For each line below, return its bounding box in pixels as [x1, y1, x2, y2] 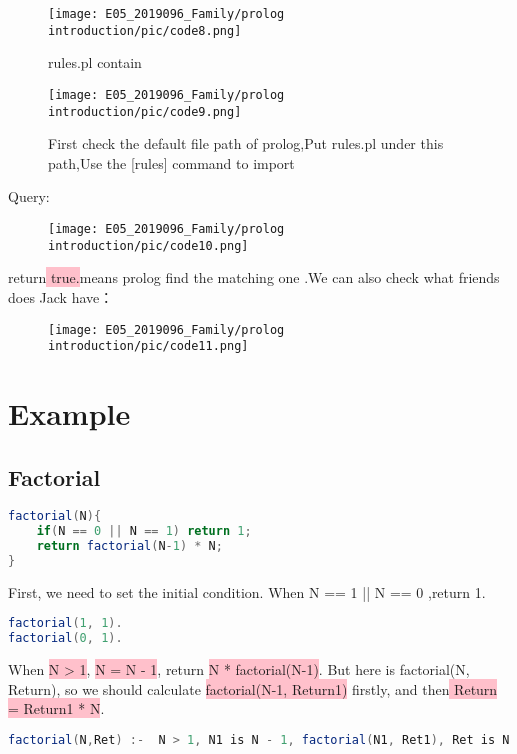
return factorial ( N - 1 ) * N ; [36, 539, 223, 554]
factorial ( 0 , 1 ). [8, 631, 123, 646]
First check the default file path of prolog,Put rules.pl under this [48, 133, 444, 154]
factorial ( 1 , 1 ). [8, 616, 123, 631]
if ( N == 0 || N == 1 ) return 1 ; [36, 524, 252, 539]
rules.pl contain [48, 52, 142, 73]
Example [8, 393, 131, 433]
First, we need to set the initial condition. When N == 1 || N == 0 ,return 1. [8, 581, 486, 602]
